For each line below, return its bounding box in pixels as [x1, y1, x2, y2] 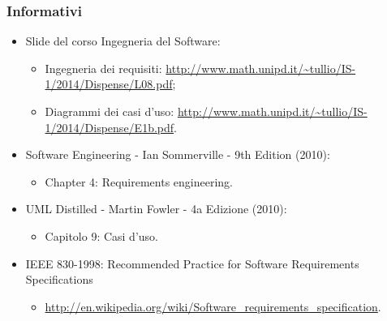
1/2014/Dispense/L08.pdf [45, 75, 173, 92]
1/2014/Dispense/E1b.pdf [45, 118, 174, 135]
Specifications [25, 271, 93, 288]
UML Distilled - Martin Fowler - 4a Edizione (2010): [25, 200, 287, 217]
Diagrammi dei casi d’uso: [45, 103, 174, 119]
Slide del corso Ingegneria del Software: [25, 32, 221, 49]
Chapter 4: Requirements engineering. [45, 173, 233, 190]
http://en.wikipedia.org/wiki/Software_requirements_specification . [45, 297, 381, 315]
